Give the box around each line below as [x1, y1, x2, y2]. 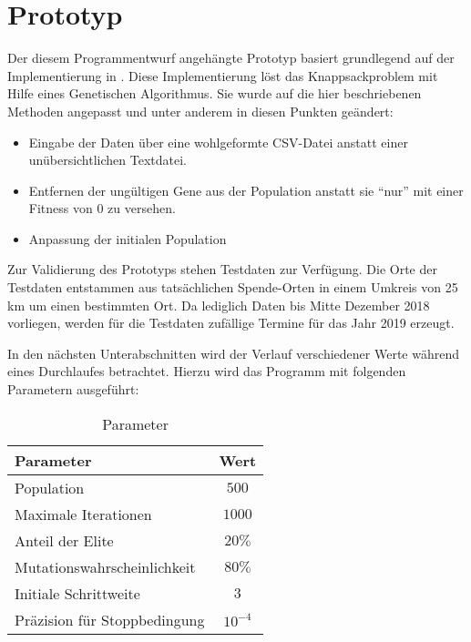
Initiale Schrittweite [15, 582, 140, 604]
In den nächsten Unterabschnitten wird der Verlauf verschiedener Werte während [7, 343, 460, 362]
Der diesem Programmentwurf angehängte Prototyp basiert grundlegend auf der [7, 48, 455, 67]
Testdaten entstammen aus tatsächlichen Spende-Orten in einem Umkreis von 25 [7, 278, 458, 297]
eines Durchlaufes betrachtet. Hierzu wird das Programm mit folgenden [7, 362, 406, 381]
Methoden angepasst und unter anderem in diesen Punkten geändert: [7, 101, 394, 120]
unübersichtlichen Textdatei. [28, 150, 187, 169]
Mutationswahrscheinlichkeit [15, 555, 196, 577]
